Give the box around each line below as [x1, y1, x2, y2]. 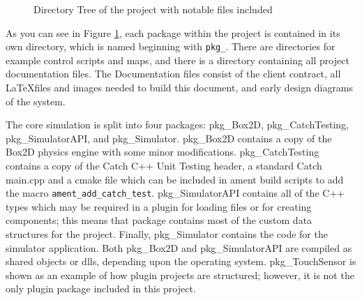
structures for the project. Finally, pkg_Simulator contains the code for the [6, 227, 328, 241]
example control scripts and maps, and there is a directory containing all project [6, 52, 349, 67]
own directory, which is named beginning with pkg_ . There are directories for [6, 39, 335, 54]
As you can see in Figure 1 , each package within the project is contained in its [6, 25, 340, 40]
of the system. [6, 93, 66, 108]
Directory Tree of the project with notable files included [33, 2, 273, 16]
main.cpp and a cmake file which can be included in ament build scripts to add [6, 172, 344, 186]
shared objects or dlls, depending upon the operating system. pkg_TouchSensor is [6, 254, 356, 269]
